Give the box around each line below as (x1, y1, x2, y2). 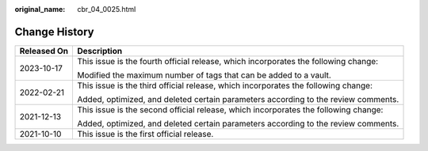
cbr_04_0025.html (77, 5, 136, 13)
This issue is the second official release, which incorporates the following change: (77, 104, 384, 115)
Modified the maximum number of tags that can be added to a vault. (77, 70, 332, 81)
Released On (19, 45, 69, 56)
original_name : (14, 5, 66, 13)
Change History (14, 25, 94, 39)
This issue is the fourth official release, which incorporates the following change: (77, 55, 379, 66)
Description (77, 45, 123, 56)
